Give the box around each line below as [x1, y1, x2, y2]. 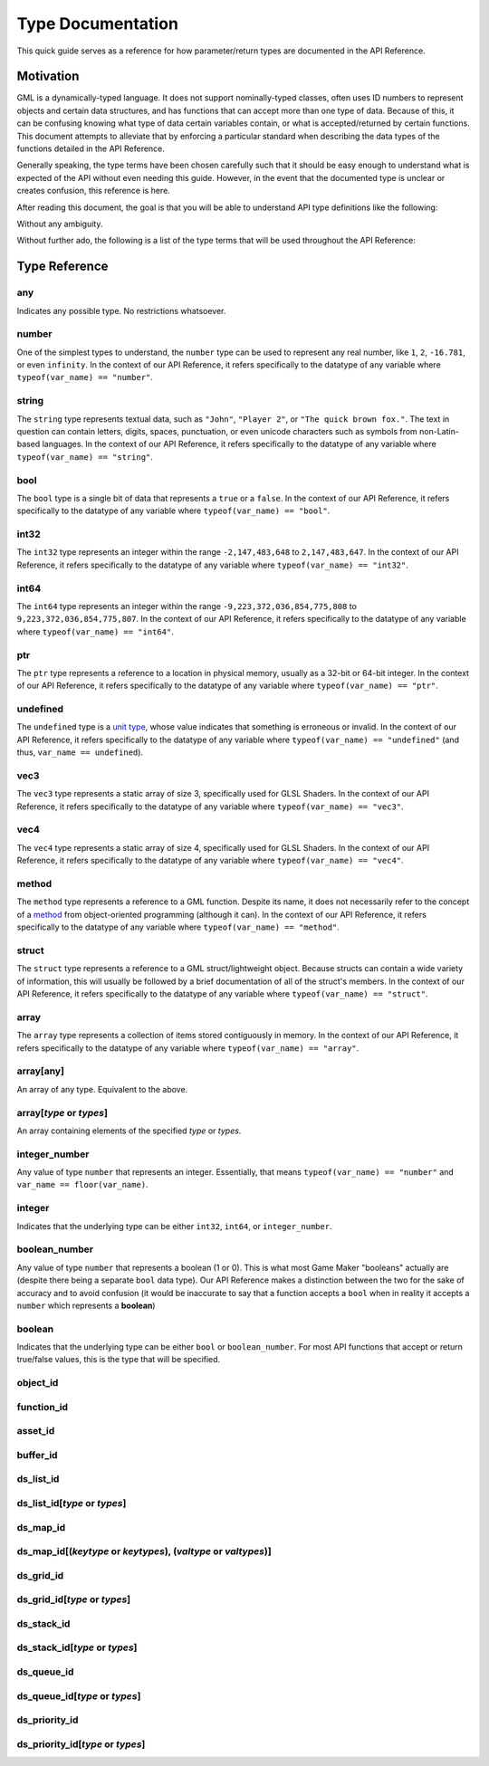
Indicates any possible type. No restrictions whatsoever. [16, 305, 226, 316]
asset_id [16, 1425, 55, 1437]
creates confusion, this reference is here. [16, 186, 171, 196]
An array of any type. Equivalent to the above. [16, 1083, 188, 1094]
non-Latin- [419, 425, 459, 436]
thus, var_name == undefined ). [16, 747, 144, 758]
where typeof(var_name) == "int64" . [16, 625, 174, 637]
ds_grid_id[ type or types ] [16, 1593, 131, 1606]
